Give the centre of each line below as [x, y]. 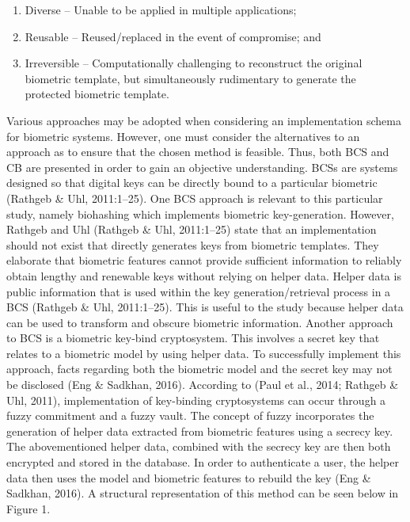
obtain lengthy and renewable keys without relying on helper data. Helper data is [204, 275]
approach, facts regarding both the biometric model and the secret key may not [199, 369]
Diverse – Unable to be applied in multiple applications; [161, 10]
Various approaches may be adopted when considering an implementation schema [204, 120]
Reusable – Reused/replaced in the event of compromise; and [173, 36]
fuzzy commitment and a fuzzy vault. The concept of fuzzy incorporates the [190, 415]
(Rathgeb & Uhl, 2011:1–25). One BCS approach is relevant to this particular [195, 198]
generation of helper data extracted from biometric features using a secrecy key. [200, 431]
